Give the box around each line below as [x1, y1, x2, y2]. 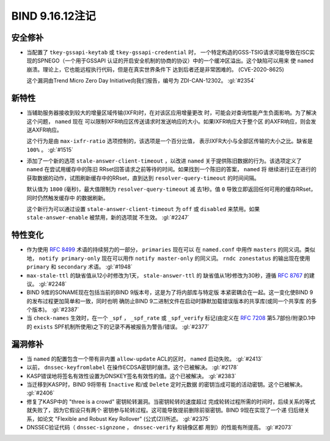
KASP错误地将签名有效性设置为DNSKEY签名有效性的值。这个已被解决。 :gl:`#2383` [26, 372, 237, 379]
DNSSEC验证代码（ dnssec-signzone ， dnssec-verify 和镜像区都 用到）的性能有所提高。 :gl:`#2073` [26, 423, 293, 431]
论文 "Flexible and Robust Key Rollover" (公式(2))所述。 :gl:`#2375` [42, 415, 210, 422]
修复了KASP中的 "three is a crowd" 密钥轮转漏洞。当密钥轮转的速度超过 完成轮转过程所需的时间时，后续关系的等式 [26, 398, 316, 405]
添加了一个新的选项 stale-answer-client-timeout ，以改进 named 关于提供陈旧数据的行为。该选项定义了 [26, 157, 302, 165]
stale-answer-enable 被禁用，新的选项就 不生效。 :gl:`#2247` [26, 214, 189, 221]
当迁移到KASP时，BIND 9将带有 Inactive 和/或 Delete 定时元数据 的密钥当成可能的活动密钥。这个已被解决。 [26, 380, 306, 388]
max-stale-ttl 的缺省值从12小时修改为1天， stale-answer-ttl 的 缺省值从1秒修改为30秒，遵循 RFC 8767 [26, 272, 302, 279]
